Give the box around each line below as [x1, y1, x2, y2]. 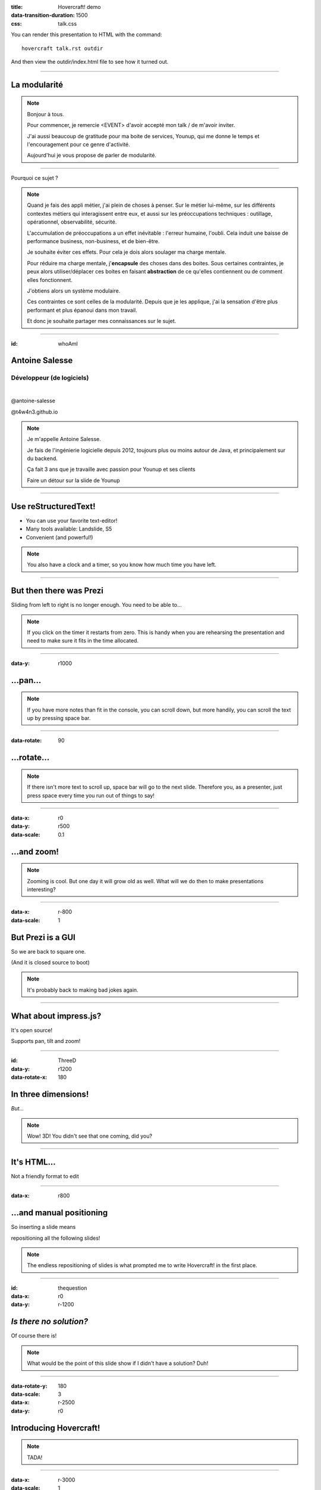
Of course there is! [11, 1332, 57, 1339]
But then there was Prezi [11, 586, 104, 596]
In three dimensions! [11, 1089, 89, 1100]
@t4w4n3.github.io [11, 408, 58, 415]
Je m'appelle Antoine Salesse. [27, 436, 101, 443]
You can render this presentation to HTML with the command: [11, 31, 162, 38]
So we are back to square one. [11, 948, 86, 955]
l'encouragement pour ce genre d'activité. [27, 141, 130, 148]
